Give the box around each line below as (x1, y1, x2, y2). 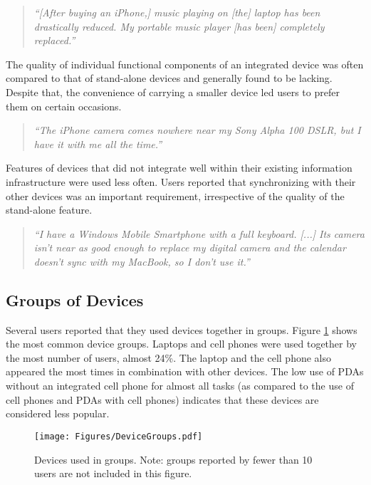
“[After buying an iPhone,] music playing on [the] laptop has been (33, 5, 320, 19)
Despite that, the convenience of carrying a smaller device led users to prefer (6, 84, 340, 99)
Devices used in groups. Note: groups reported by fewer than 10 (34, 452, 313, 466)
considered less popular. (6, 406, 110, 421)
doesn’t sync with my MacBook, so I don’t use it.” (33, 254, 250, 268)
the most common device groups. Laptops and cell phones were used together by (6, 336, 357, 351)
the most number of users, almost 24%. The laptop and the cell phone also (6, 350, 331, 365)
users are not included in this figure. (34, 466, 192, 481)
